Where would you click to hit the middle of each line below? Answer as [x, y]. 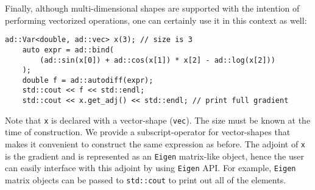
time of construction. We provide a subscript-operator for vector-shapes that [148, 132]
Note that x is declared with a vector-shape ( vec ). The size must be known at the [158, 120]
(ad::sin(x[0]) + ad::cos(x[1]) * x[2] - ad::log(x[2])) [157, 60]
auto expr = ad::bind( [68, 50]
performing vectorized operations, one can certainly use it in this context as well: [156, 20]
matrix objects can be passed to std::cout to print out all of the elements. [146, 180]
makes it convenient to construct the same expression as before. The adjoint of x [155, 144]
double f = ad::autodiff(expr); [88, 80]
